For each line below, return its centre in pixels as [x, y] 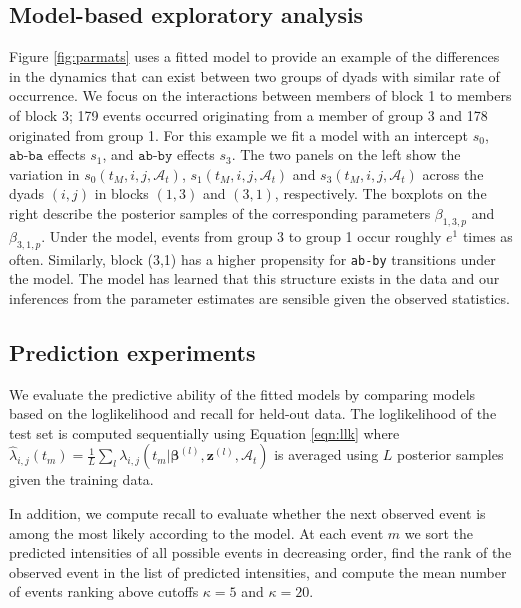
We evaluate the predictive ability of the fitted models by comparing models [242, 393]
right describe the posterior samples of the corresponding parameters [220, 212]
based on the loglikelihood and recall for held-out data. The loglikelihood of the [253, 413]
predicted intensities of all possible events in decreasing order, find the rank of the [260, 552]
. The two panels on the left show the [346, 154]
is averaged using [326, 454]
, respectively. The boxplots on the [380, 193]
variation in [44, 173]
